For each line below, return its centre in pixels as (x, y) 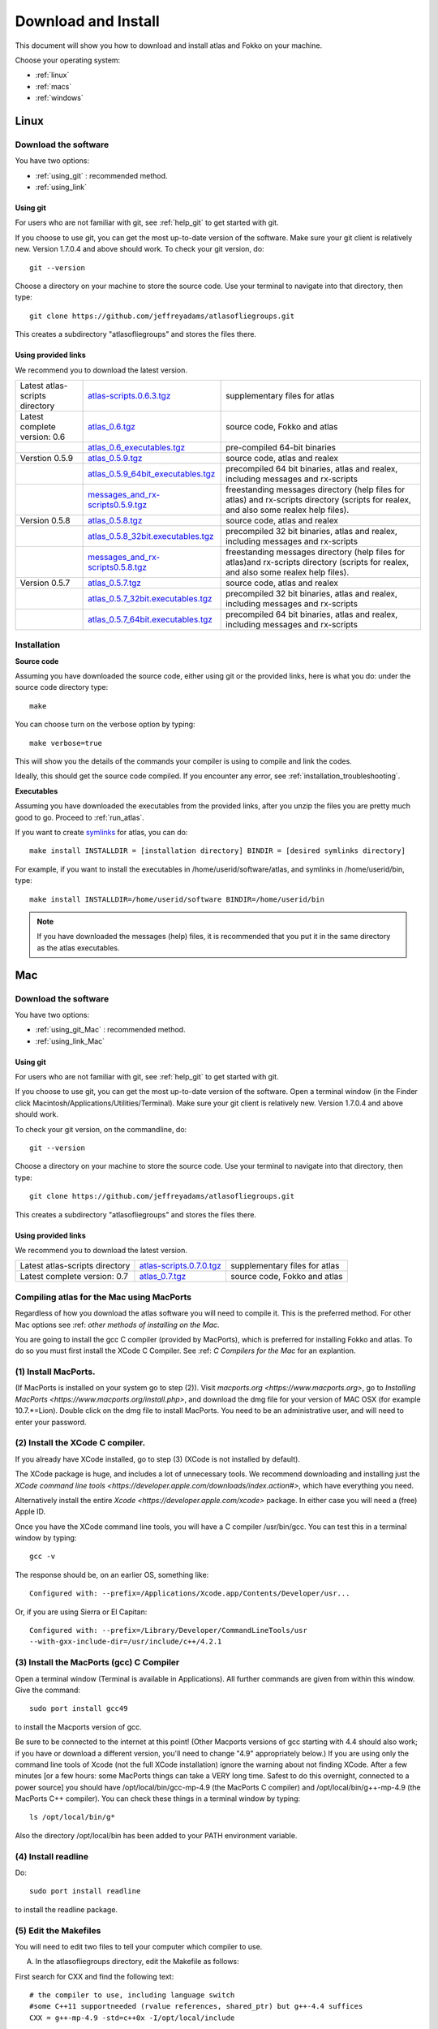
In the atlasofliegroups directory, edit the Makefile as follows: (137, 1962)
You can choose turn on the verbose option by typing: (105, 724)
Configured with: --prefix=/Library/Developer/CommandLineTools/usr (168, 1631)
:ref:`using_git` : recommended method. (101, 175)
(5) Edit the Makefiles (58, 1930)
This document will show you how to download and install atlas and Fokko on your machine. (169, 45)
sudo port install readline (85, 1891)
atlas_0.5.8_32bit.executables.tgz (151, 536)
